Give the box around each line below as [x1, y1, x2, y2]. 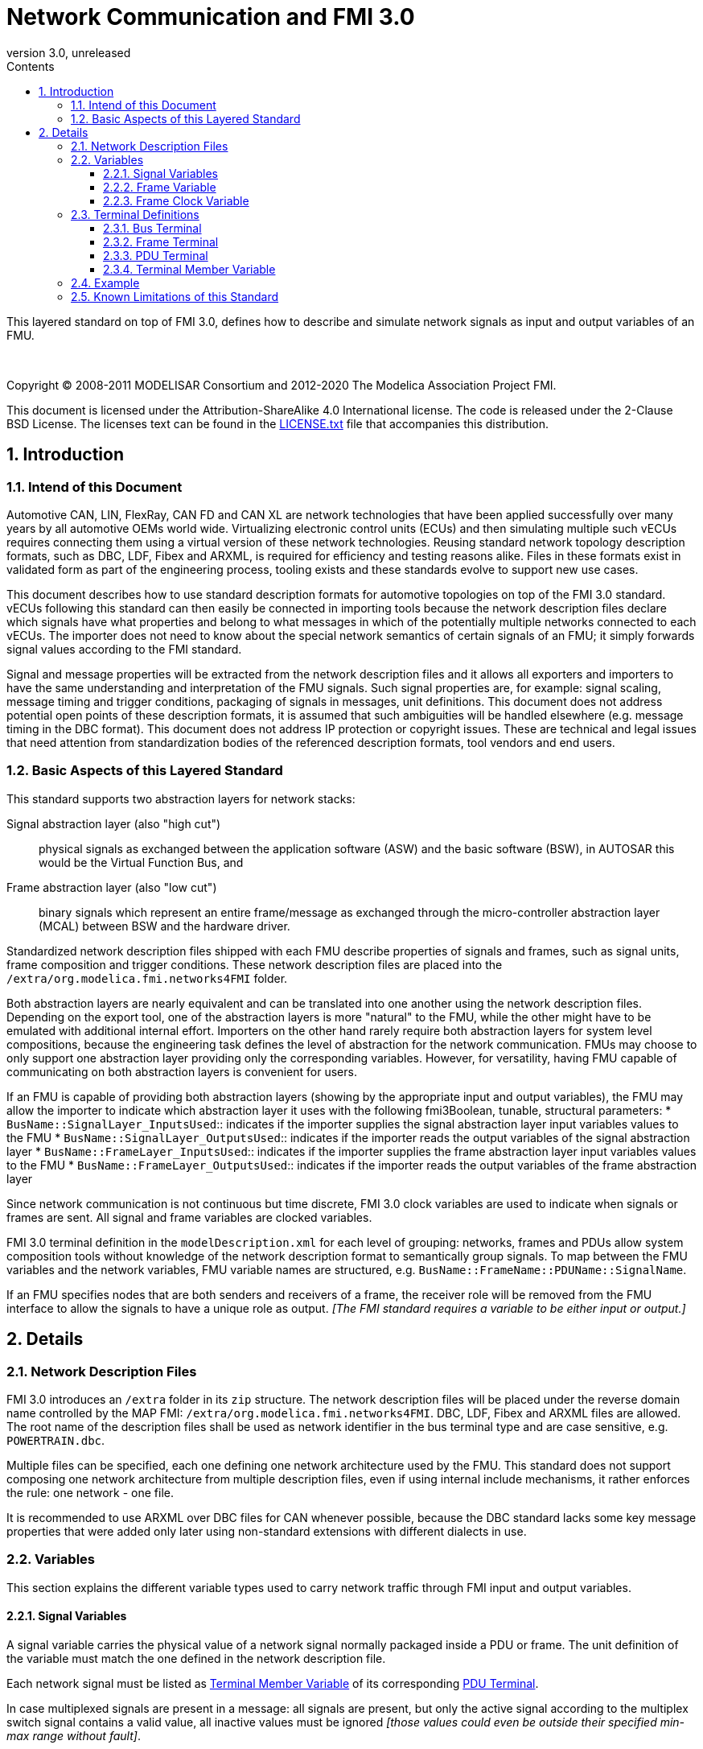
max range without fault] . [6, 1728, 141, 1743]
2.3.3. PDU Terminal [103, 248, 208, 262]
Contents [6, 59, 55, 73]
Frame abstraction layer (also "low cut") [6, 880, 217, 894]
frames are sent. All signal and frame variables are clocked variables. [6, 1210, 372, 1224]
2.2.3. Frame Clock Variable [103, 193, 249, 208]
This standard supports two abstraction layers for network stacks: [6, 791, 356, 806]
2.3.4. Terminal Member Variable [103, 262, 276, 276]
